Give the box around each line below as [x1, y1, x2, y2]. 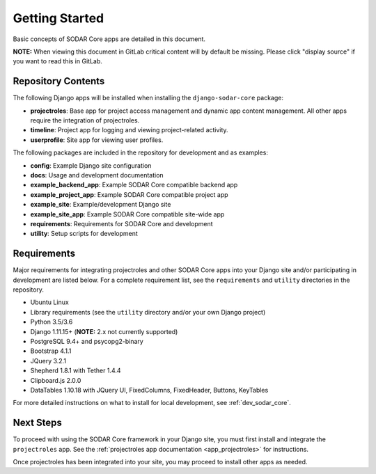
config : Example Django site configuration [30, 161, 152, 170]
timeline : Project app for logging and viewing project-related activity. [30, 126, 229, 134]
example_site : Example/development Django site [30, 200, 171, 209]
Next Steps [13, 417, 62, 429]
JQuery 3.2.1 [30, 356, 66, 365]
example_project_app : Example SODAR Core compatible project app [30, 190, 229, 198]
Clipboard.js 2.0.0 [30, 376, 81, 384]
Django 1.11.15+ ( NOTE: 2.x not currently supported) [30, 327, 178, 335]
